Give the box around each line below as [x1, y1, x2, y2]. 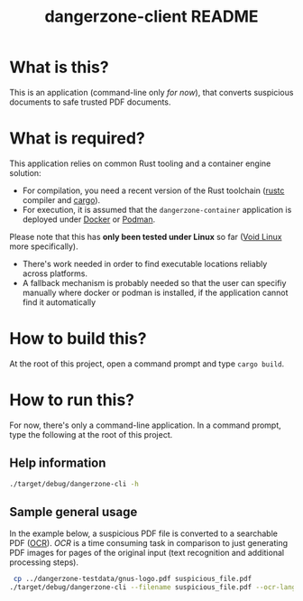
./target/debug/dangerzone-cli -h [9, 479, 140, 488]
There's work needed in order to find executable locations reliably [22, 258, 268, 269]
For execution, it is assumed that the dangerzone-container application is [22, 204, 292, 215]
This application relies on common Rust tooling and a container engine [9, 158, 271, 169]
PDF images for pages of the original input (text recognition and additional [9, 548, 285, 559]
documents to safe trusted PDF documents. [9, 97, 171, 107]
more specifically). [9, 241, 78, 252]
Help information [9, 456, 106, 471]
